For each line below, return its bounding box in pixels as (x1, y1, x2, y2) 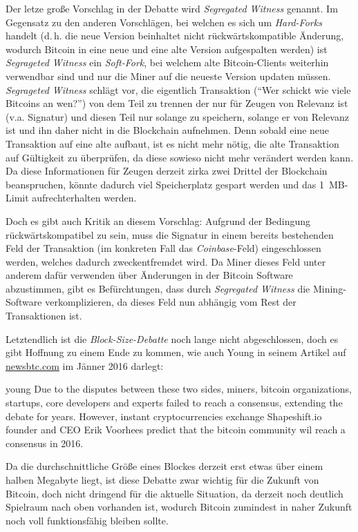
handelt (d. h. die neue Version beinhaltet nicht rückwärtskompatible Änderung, (6, 28, 344, 43)
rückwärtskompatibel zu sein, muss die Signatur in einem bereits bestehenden (6, 227, 334, 242)
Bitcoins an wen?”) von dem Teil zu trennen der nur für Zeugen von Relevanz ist (6, 96, 348, 110)
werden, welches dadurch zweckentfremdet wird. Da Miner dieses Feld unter (6, 254, 326, 268)
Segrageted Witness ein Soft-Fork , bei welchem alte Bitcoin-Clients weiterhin (6, 55, 329, 70)
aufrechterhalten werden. (32, 190, 137, 205)
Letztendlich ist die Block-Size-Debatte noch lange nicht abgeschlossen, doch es (6, 331, 339, 346)
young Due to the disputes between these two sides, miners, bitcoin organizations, (6, 382, 352, 396)
